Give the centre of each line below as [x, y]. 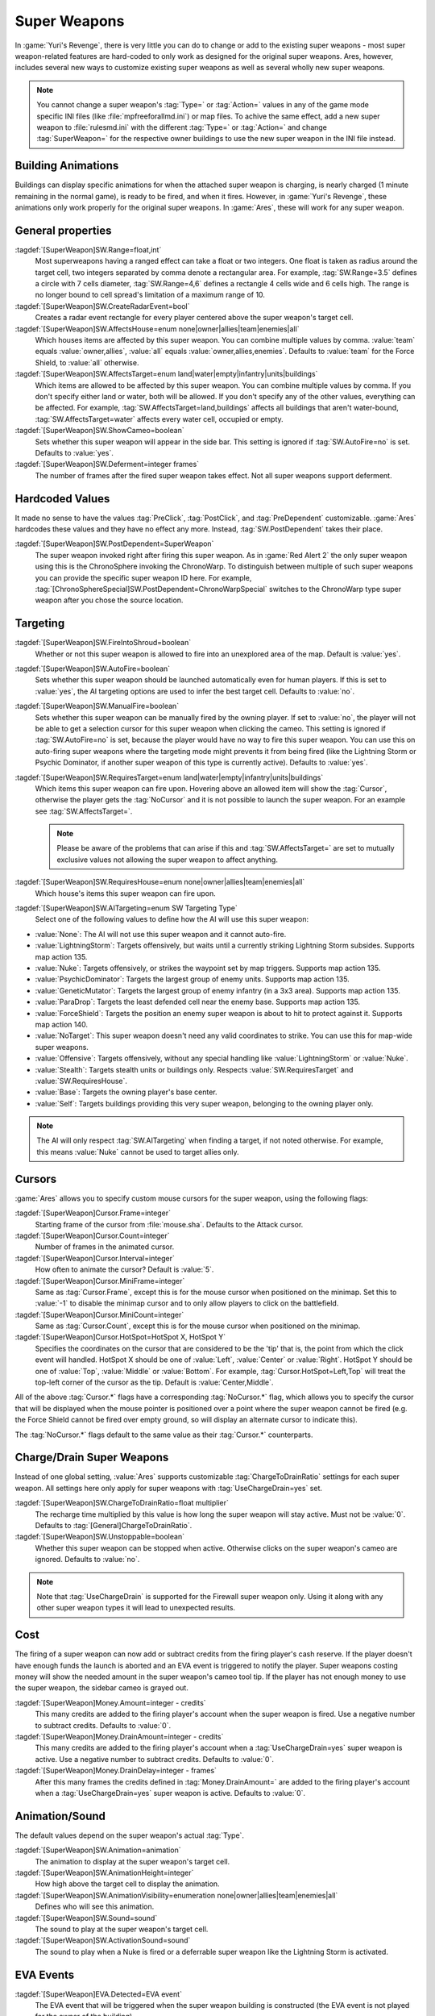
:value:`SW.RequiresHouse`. [81, 1081]
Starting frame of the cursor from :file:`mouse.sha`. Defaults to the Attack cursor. [169, 1224]
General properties [63, 230]
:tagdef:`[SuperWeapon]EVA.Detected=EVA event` [99, 1994]
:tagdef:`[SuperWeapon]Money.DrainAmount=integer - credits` [119, 1737]
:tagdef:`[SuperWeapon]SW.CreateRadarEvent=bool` [102, 306]
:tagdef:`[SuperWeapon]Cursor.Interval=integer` [95, 1258]
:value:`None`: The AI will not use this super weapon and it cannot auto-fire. [161, 934]
